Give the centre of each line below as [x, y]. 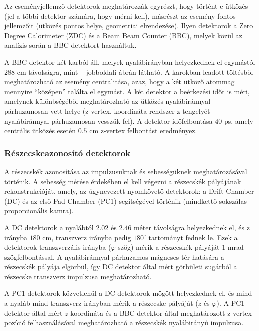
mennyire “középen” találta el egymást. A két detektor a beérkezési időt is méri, [127, 91]
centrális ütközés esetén [40, 131]
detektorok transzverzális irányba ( [58, 247]
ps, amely [238, 121]
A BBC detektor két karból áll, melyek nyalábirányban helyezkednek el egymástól [130, 62]
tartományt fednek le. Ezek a [193, 237]
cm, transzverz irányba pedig [87, 237]
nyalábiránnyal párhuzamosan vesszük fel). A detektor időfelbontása [109, 121]
